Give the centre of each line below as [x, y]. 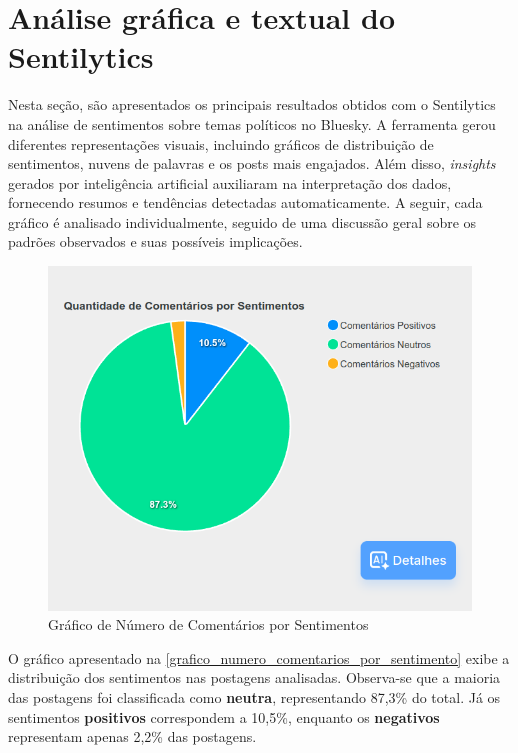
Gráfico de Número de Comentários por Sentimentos [208, 624]
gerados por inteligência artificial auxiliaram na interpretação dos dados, [230, 182]
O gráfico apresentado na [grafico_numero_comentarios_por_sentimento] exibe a [259, 657]
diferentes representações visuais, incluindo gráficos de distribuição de [221, 143]
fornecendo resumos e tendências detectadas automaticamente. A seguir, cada [245, 202]
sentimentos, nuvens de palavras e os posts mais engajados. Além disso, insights [252, 163]
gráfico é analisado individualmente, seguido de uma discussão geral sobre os [242, 221]
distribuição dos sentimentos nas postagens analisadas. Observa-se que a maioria [254, 677]
